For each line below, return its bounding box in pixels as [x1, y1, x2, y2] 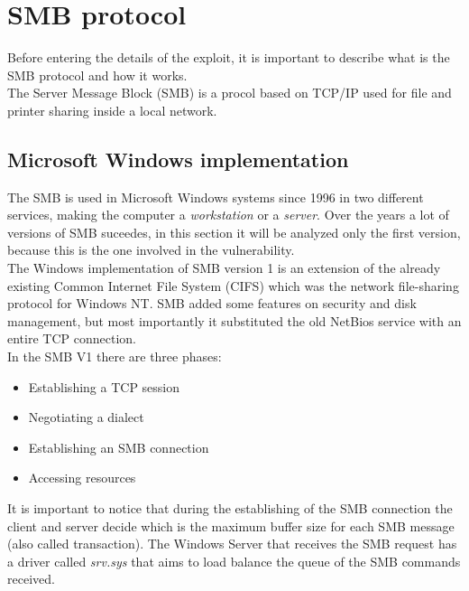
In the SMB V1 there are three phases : [7, 347, 222, 366]
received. [7, 569, 55, 588]
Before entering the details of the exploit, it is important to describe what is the [7, 48, 450, 67]
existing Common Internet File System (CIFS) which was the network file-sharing [7, 276, 459, 295]
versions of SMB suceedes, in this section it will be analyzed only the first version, [7, 222, 461, 241]
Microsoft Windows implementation [7, 145, 349, 173]
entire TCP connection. [7, 329, 136, 348]
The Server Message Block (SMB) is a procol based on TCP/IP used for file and [7, 83, 452, 102]
